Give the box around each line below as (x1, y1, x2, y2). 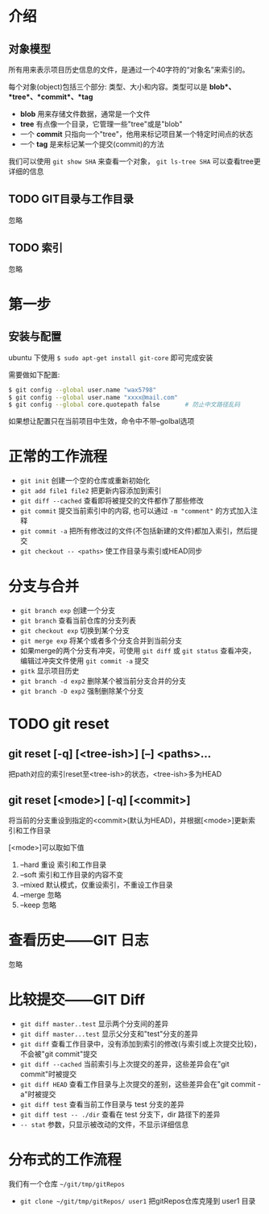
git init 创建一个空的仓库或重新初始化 (19, 476, 151, 486)
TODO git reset (8, 715, 110, 733)
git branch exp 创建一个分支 (19, 606, 115, 615)
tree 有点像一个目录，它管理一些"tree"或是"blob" (19, 119, 183, 129)
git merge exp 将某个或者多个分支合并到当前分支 (19, 636, 183, 645)
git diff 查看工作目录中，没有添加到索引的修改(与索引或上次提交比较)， (19, 1038, 262, 1048)
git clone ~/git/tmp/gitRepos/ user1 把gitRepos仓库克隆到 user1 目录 (19, 1195, 256, 1205)
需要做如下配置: (8, 370, 60, 379)
